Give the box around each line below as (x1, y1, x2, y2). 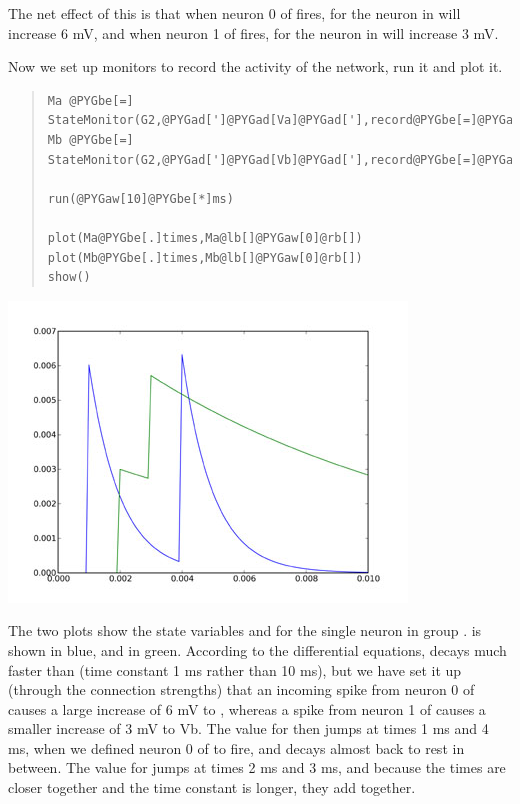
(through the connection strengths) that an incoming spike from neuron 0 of (8, 679, 475, 700)
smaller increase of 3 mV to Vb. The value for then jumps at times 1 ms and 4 (8, 718, 489, 739)
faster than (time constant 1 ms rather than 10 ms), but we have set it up (8, 659, 462, 680)
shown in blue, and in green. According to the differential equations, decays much (8, 639, 507, 660)
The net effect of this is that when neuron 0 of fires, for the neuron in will (8, 3, 461, 23)
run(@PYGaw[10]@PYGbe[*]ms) (47, 191, 234, 206)
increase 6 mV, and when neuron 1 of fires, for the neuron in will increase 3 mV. (8, 22, 499, 43)
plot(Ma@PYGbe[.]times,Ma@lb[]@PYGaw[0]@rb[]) (47, 230, 363, 245)
